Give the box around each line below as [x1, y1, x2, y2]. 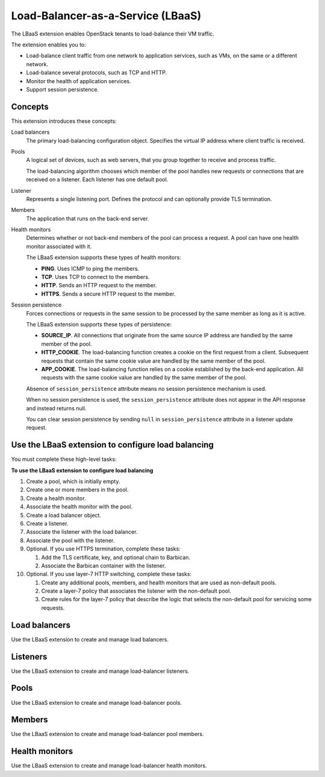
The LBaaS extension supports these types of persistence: [26, 321, 172, 328]
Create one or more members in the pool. [26, 486, 129, 493]
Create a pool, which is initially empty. [26, 478, 120, 485]
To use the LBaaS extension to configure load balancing [11, 467, 153, 474]
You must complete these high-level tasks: [11, 455, 117, 463]
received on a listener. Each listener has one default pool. [26, 176, 169, 183]
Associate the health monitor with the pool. [26, 503, 133, 510]
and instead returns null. [26, 404, 87, 412]
